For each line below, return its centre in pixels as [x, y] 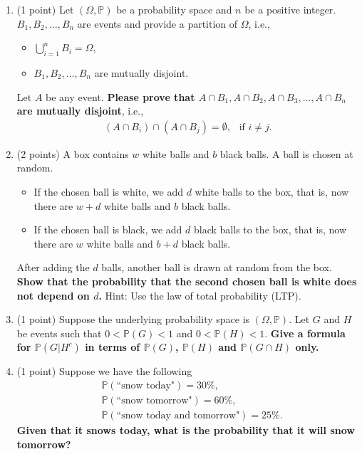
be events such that [59, 333]
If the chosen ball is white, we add [108, 191]
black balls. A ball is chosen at [286, 153]
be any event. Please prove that [120, 96]
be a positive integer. [290, 9]
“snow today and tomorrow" [178, 416]
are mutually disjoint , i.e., [80, 111]
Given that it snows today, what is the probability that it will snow [186, 430]
